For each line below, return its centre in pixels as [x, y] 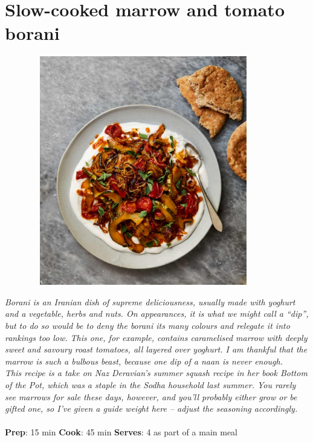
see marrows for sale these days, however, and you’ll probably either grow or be [151, 396]
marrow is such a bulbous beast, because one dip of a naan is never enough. [144, 361]
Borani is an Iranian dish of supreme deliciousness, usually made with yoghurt [150, 301]
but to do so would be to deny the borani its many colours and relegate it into [147, 326]
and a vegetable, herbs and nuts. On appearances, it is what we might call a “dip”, [157, 314]
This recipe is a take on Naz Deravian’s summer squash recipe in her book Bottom [156, 373]
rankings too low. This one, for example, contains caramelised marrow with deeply [156, 337]
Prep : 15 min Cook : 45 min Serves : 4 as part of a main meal [121, 432]
